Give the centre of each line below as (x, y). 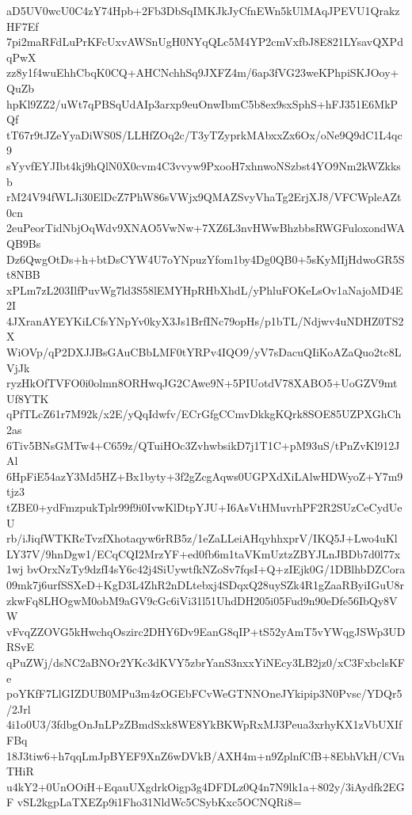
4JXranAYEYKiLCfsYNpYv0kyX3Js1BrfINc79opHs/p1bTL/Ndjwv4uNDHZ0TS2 (205, 320)
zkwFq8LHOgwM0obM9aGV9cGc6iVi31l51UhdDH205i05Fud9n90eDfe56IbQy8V (202, 600)
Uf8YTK (28, 398)
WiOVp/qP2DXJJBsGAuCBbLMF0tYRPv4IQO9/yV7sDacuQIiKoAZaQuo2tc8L (204, 352)
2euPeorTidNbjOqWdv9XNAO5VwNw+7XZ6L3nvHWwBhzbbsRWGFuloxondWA (206, 228)
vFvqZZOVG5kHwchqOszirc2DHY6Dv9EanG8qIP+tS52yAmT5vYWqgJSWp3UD (206, 631)
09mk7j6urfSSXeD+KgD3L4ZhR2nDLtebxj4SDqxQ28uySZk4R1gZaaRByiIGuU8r (205, 584)
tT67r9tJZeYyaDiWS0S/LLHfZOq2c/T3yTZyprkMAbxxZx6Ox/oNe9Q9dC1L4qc (204, 134)
